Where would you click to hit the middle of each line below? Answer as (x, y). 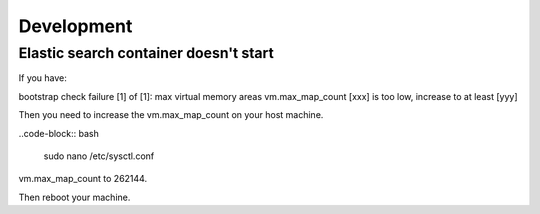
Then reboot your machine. (74, 197)
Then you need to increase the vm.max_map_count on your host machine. (171, 115)
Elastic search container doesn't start (146, 53)
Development (75, 26)
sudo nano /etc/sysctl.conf (99, 156)
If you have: (42, 78)
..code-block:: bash (58, 133)
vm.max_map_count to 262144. (83, 179)
